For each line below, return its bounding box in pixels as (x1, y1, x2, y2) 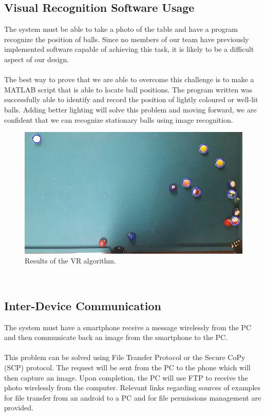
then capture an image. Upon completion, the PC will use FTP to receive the (4, 372, 248, 383)
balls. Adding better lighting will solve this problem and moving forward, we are (4, 104, 257, 115)
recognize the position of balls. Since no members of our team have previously (4, 33, 249, 44)
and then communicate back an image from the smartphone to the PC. (4, 332, 228, 343)
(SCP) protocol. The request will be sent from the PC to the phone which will (4, 362, 251, 373)
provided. (4, 402, 33, 413)
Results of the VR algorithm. (25, 255, 116, 266)
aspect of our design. (4, 53, 69, 64)
